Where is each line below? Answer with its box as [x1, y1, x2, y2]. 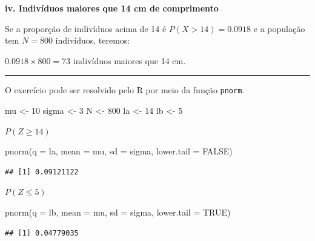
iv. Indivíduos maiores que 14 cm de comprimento [5, 2, 219, 14]
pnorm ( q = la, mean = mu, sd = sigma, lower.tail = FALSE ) [5, 145, 233, 157]
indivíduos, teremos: [55, 34, 130, 47]
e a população [253, 22, 305, 35]
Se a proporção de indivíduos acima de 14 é [5, 22, 167, 35]
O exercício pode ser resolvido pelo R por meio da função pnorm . [5, 84, 245, 96]
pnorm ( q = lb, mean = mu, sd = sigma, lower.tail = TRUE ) [5, 206, 231, 218]
